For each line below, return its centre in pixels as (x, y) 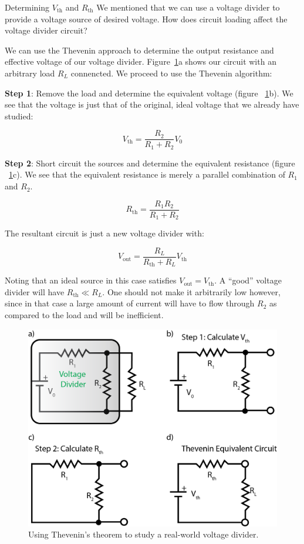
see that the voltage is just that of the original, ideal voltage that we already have (152, 104)
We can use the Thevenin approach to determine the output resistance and (139, 50)
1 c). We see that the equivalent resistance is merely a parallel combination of (147, 174)
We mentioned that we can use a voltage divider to (188, 7)
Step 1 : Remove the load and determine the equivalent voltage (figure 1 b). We (149, 93)
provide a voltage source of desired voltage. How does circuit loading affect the (146, 19)
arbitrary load (30, 73)
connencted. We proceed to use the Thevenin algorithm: (171, 73)
